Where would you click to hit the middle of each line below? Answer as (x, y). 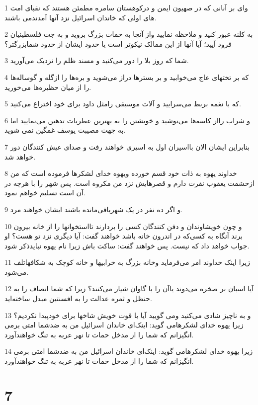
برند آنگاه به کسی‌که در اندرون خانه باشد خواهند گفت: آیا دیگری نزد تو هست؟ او (124, 236)
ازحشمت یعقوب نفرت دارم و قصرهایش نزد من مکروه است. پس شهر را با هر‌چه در (129, 183)
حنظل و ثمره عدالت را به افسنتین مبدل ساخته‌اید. (78, 298)
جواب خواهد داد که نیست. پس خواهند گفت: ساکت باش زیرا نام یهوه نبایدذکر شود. (127, 245)
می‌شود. (17, 272)
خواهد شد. (20, 156)
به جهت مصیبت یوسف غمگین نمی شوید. (65, 130)
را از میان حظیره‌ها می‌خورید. (48, 87)
